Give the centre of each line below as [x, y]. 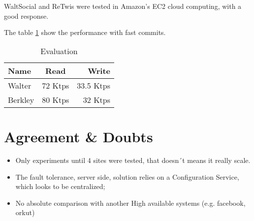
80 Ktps [56, 99]
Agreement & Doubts [79, 136]
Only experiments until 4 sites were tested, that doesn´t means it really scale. [133, 160]
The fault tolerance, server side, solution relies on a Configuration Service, [127, 176]
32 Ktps [97, 99]
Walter [20, 85]
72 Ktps [56, 85]
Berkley [21, 99]
